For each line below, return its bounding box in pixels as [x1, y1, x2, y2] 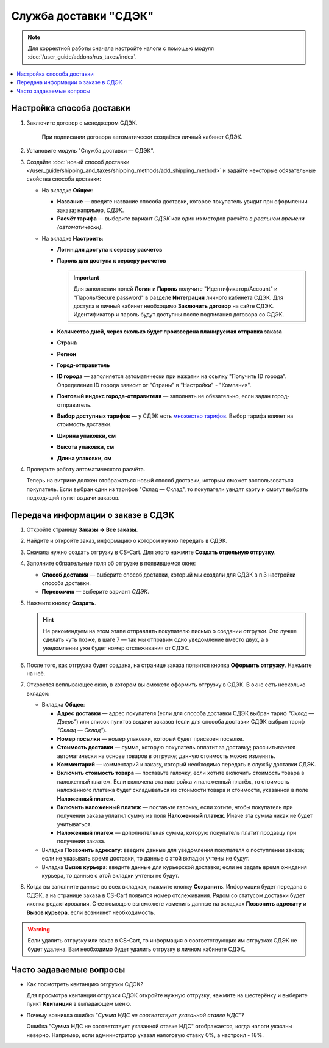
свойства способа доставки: [26, 175, 102, 183]
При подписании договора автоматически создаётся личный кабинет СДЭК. [41, 133, 243, 140]
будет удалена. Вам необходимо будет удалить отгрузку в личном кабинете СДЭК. [27, 945, 246, 953]
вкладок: [26, 690, 50, 697]
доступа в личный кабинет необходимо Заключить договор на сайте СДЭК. [73, 302, 274, 310]
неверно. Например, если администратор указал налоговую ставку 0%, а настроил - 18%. [26, 1031, 264, 1038]
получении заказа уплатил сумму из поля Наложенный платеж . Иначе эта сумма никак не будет [57, 812, 313, 820]
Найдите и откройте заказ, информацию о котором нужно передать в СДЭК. [26, 537, 228, 545]
